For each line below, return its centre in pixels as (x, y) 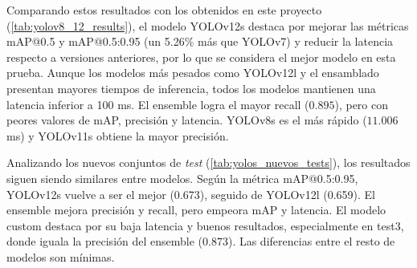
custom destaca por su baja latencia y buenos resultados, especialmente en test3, (205, 225)
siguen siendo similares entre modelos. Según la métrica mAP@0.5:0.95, (182, 178)
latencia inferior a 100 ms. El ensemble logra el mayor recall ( (158, 104)
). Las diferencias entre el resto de (311, 241)
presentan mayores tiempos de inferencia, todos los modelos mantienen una (191, 88)
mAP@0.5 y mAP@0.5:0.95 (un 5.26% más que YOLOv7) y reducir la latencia (200, 41)
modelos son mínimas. (61, 256)
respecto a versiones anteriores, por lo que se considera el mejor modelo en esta (201, 57)
